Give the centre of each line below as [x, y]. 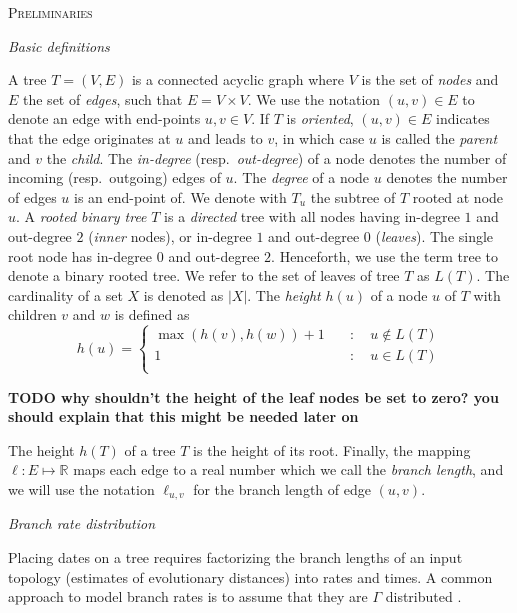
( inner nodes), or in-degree [170, 235]
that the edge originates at [89, 137]
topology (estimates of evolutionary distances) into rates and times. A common [250, 576]
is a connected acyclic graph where [237, 79]
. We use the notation [314, 98]
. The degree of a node [301, 177]
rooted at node [458, 196]
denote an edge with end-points [104, 118]
